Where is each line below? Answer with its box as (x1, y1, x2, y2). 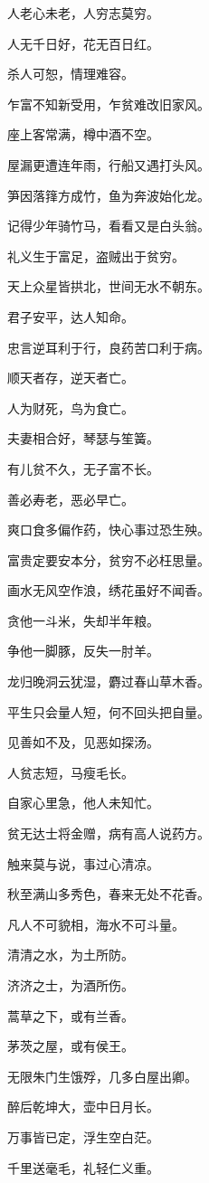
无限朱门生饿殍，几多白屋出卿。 (7, 1066, 197, 1085)
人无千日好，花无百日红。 (7, 33, 159, 52)
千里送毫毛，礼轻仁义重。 (7, 1158, 159, 1177)
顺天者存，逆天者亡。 (7, 368, 134, 387)
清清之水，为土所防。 (7, 945, 134, 964)
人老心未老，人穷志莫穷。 (7, 4, 159, 22)
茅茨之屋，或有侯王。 (7, 1036, 134, 1055)
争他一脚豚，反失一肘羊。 (7, 641, 159, 660)
